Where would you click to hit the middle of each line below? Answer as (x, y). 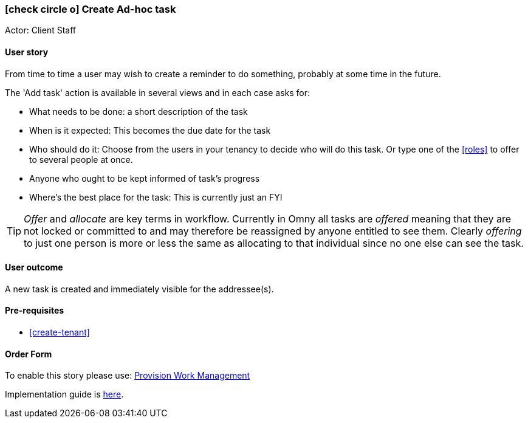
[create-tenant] (60, 332)
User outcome (34, 267)
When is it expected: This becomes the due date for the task (150, 130)
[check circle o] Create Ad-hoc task (91, 9)
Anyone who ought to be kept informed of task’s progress (145, 178)
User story (27, 52)
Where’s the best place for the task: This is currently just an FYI (156, 197)
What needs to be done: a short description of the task (139, 111)
